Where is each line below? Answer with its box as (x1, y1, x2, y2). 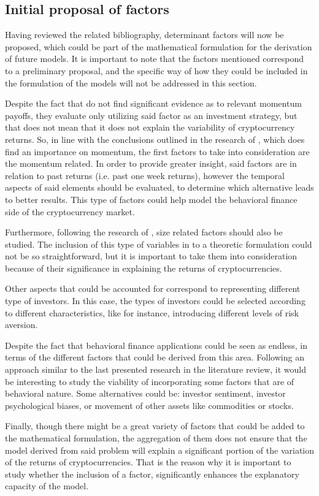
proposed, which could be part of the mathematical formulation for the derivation (5, 40, 312, 53)
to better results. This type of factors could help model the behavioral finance (5, 193, 298, 205)
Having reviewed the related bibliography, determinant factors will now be (5, 28, 284, 41)
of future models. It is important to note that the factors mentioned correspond (5, 52, 304, 65)
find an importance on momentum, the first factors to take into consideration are (5, 145, 310, 158)
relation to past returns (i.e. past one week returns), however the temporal (5, 169, 285, 181)
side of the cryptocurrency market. (5, 205, 135, 218)
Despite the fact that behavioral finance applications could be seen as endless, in (5, 338, 308, 351)
